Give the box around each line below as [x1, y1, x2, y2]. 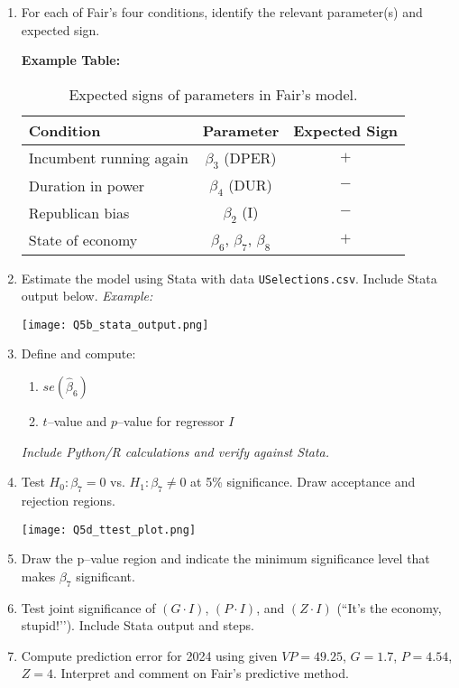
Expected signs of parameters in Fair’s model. [69, 83, 358, 105]
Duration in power [28, 174, 145, 196]
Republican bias [28, 201, 130, 223]
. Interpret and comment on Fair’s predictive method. [53, 664, 349, 683]
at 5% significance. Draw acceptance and [190, 472, 416, 491]
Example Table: [21, 51, 121, 70]
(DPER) [224, 146, 277, 168]
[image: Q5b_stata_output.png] [21, 318, 209, 331]
